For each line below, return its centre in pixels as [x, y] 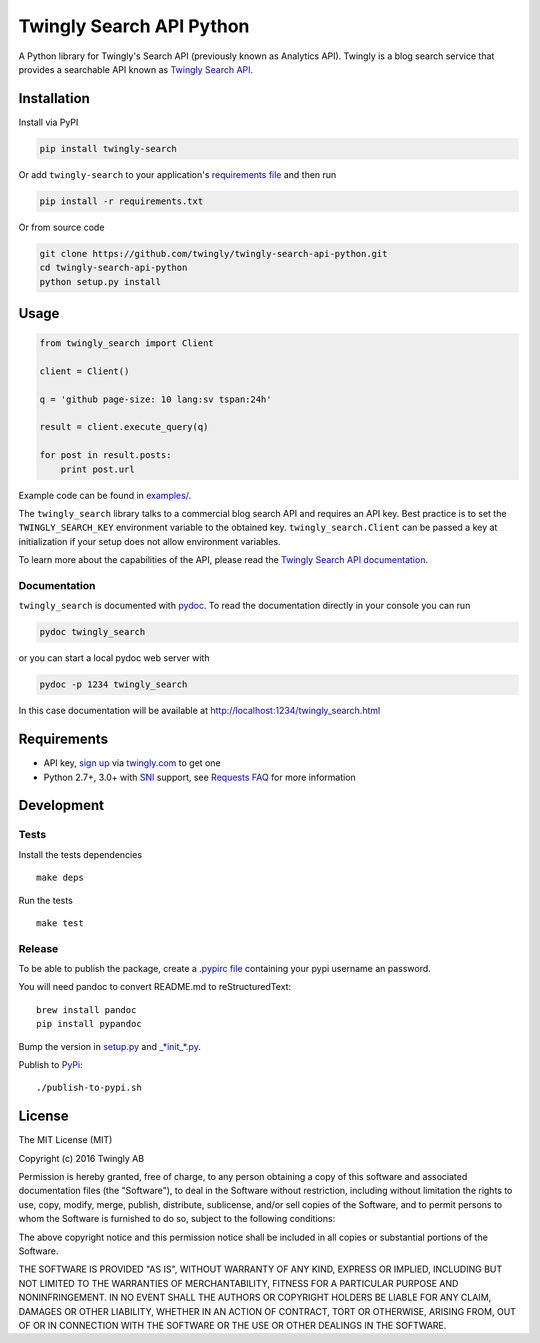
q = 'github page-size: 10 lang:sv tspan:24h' [155, 399]
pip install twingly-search [108, 148]
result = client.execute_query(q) [124, 427]
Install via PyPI [48, 122]
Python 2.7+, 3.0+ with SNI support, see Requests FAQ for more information [200, 777]
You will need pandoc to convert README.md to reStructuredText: [155, 987]
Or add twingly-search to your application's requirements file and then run [177, 174]
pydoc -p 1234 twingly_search [113, 684]
